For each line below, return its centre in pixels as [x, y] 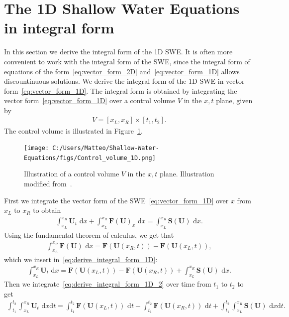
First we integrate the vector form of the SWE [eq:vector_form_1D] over [116, 200]
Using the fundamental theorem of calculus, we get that [89, 235]
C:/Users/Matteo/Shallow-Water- [106, 148]
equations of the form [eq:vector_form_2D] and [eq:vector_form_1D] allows [122, 71]
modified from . [48, 183]
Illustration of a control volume [72, 174]
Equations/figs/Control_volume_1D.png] [90, 158]
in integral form [59, 28]
